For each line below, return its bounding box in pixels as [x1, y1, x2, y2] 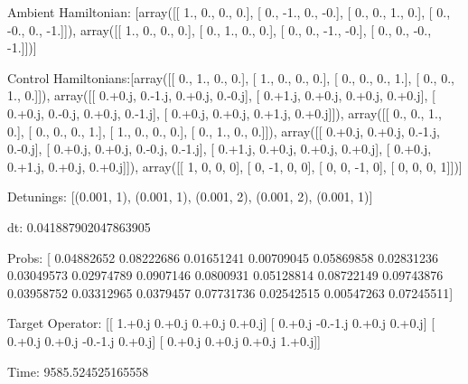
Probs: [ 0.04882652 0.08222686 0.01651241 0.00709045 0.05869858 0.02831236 [7, 248, 439, 267]
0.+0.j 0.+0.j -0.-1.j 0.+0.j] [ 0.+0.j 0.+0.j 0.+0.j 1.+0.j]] [7, 331, 321, 350]
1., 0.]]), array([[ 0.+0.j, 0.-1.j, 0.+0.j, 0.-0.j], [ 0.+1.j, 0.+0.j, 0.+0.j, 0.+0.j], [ [7, 86, 435, 105]
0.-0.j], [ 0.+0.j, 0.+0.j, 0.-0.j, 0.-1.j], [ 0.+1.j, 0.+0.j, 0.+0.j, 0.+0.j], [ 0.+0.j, [7, 139, 432, 158]
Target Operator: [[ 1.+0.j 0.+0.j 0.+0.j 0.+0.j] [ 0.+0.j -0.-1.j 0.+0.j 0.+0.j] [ [7, 314, 435, 332]
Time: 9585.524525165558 [7, 361, 149, 380]
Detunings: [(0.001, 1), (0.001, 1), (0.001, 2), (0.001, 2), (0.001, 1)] [7, 187, 373, 206]
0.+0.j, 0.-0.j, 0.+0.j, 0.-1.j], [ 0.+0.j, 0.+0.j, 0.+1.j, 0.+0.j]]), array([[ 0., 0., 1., [7, 103, 442, 122]
